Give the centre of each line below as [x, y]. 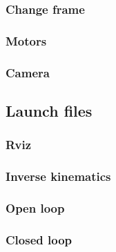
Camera [28, 72]
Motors [26, 40]
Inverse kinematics [58, 176]
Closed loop [39, 239]
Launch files [49, 110]
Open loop [35, 207]
